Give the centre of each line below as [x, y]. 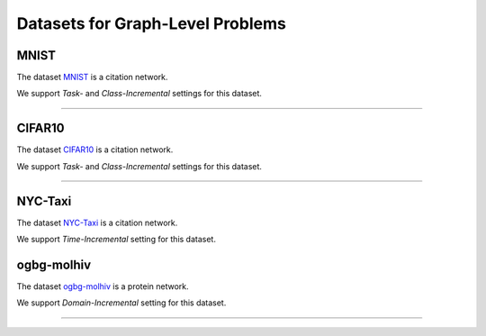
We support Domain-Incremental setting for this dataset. [121, 303]
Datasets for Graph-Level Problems [152, 23]
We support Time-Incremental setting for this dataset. [116, 240]
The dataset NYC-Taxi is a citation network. [97, 222]
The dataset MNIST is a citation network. [92, 77]
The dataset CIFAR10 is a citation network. [95, 150]
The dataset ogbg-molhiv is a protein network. [103, 286]
